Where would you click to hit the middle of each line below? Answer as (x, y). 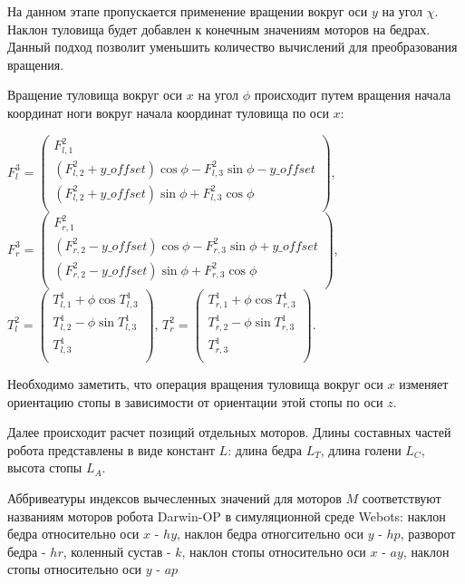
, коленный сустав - (117, 551)
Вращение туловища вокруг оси (95, 95)
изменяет (424, 383)
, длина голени (361, 449)
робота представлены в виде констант (111, 449)
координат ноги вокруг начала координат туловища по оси (168, 112)
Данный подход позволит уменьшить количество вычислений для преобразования (232, 47)
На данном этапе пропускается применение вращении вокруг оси (188, 11)
